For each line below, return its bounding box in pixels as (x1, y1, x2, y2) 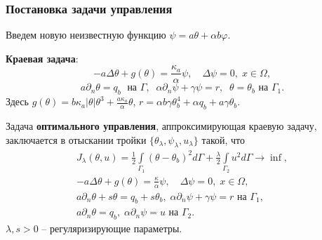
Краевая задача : (6, 51, 79, 65)
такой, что (201, 132, 246, 147)
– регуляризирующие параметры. (41, 221, 182, 236)
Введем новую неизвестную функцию (6, 27, 166, 42)
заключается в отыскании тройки (6, 132, 147, 147)
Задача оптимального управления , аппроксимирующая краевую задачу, (6, 119, 317, 133)
